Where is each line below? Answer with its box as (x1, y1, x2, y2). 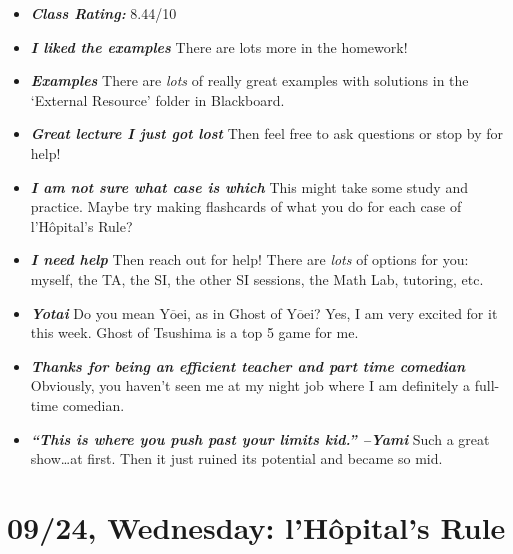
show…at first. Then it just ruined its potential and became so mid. (30, 448, 443, 469)
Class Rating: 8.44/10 (30, 3, 177, 23)
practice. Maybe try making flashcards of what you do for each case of (30, 196, 462, 217)
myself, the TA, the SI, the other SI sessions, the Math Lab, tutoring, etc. (30, 268, 484, 289)
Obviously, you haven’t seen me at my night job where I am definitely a (30, 375, 471, 396)
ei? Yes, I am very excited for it (303, 302, 498, 323)
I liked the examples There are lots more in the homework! (30, 36, 408, 57)
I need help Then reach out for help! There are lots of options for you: (30, 249, 469, 270)
